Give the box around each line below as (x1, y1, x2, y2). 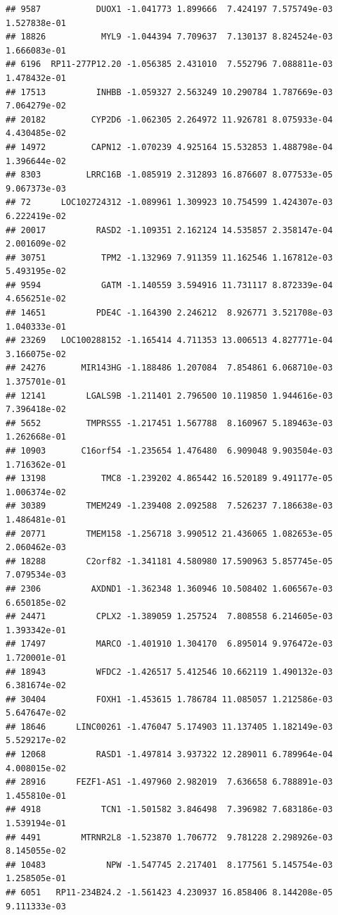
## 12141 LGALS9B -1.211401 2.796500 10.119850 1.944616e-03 (6, 390, 333, 401)
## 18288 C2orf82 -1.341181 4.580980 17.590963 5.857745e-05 (6, 556, 333, 566)
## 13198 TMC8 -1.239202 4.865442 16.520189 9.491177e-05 (6, 473, 333, 484)
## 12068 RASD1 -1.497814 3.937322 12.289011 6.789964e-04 (6, 749, 333, 760)
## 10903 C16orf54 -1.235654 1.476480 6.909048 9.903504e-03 (6, 446, 333, 456)
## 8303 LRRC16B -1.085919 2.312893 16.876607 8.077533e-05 (6, 170, 333, 180)
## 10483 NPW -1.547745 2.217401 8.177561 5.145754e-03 (6, 859, 333, 870)
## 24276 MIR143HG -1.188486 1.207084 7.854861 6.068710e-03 (6, 363, 333, 373)
